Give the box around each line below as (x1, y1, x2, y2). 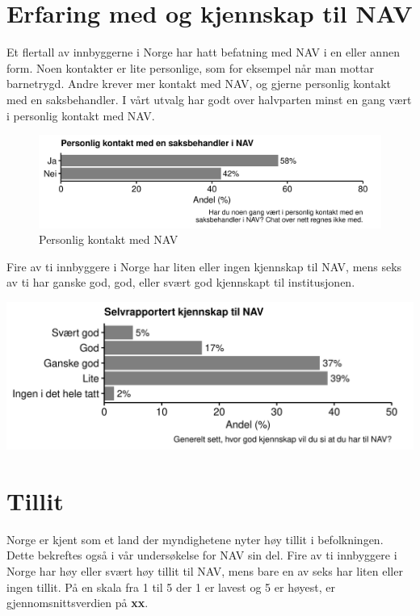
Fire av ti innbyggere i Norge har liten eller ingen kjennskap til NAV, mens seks (6, 258, 402, 274)
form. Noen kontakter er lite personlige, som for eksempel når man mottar (6, 59, 375, 76)
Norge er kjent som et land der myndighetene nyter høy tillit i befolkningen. (6, 530, 384, 547)
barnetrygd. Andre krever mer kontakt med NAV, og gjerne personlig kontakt (6, 75, 392, 92)
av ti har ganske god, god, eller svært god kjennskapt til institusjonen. (6, 274, 355, 291)
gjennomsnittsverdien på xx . (6, 594, 149, 611)
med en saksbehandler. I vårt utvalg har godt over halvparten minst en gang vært (6, 90, 412, 107)
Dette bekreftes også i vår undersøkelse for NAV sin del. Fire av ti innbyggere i (6, 547, 397, 564)
